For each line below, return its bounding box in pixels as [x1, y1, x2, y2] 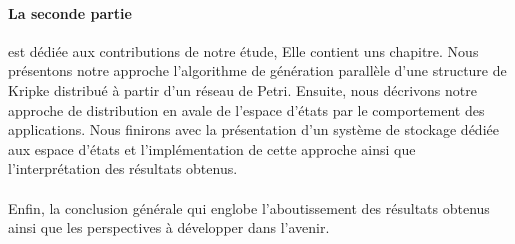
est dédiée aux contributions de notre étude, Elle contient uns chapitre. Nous [8, 40, 479, 61]
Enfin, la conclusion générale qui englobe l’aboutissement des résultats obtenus [8, 197, 490, 218]
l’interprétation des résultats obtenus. [8, 158, 238, 179]
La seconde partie [8, 2, 132, 23]
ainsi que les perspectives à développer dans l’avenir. [8, 217, 330, 238]
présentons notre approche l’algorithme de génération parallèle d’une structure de [8, 60, 507, 81]
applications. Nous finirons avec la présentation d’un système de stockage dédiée [8, 119, 499, 140]
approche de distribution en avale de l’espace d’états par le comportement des [8, 99, 485, 120]
